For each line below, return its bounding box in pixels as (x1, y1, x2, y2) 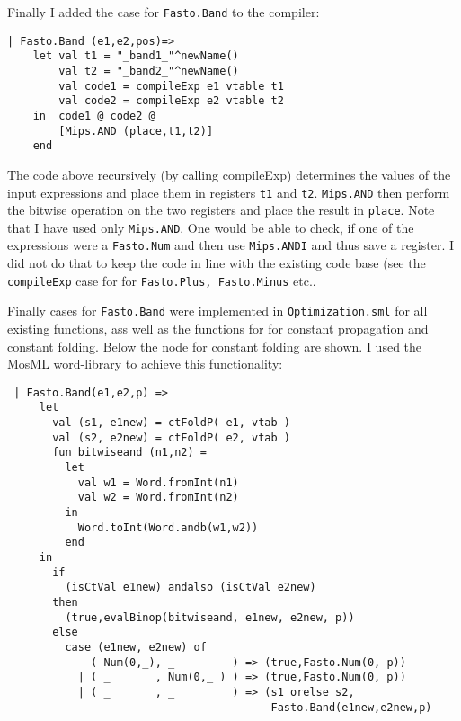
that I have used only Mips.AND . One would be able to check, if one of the (7, 218, 414, 236)
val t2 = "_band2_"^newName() (58, 64, 239, 77)
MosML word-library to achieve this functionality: (7, 354, 283, 373)
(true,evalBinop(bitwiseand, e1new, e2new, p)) (65, 610, 355, 624)
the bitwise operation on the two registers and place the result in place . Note (7, 200, 435, 219)
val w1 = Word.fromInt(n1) (77, 476, 239, 489)
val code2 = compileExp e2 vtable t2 (58, 94, 284, 108)
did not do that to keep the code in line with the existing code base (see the (7, 254, 426, 272)
